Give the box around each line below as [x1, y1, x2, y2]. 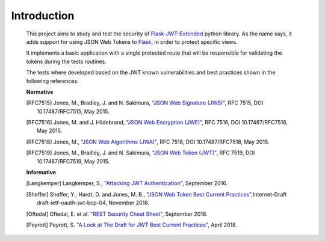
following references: [26, 77, 79, 84]
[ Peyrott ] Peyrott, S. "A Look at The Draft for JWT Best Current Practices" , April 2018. [26, 221, 238, 228]
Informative [26, 169, 57, 176]
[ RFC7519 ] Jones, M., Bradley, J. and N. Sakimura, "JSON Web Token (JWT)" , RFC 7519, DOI [26, 149, 255, 156]
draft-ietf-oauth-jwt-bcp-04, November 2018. [37, 199, 150, 207]
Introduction [11, 9, 75, 22]
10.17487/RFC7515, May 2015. [37, 108, 110, 115]
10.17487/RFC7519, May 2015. [37, 157, 110, 165]
